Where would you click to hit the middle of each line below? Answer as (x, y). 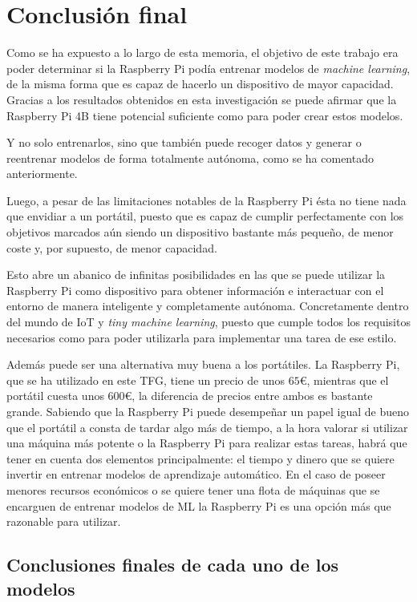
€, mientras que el (344, 380)
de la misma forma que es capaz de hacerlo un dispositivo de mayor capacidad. (200, 84)
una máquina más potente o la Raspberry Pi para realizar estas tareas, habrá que (207, 443)
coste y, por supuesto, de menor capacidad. (112, 247)
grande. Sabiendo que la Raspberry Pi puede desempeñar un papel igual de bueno (208, 411)
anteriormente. (42, 174)
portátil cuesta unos (55, 396)
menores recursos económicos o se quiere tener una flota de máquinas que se (193, 489)
